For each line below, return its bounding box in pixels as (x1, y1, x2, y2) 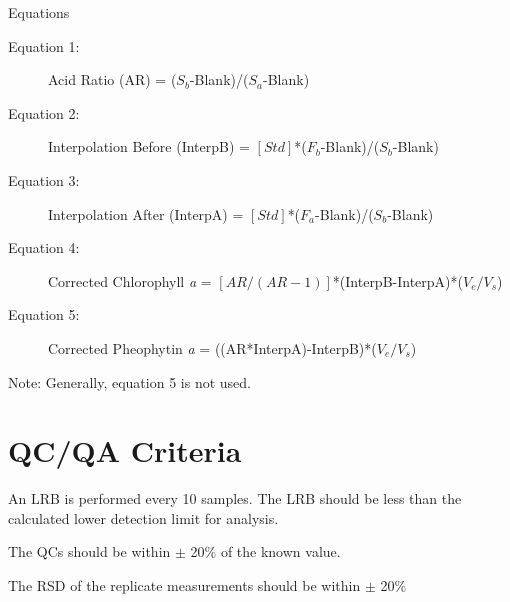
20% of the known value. (190, 541, 341, 562)
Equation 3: (8, 169, 80, 190)
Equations (8, 2, 70, 22)
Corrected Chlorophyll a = (48, 270, 212, 291)
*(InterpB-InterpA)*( (332, 270, 463, 291)
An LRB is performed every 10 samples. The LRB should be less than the (8, 488, 462, 509)
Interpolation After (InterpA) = (48, 203, 244, 224)
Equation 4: (8, 237, 80, 258)
